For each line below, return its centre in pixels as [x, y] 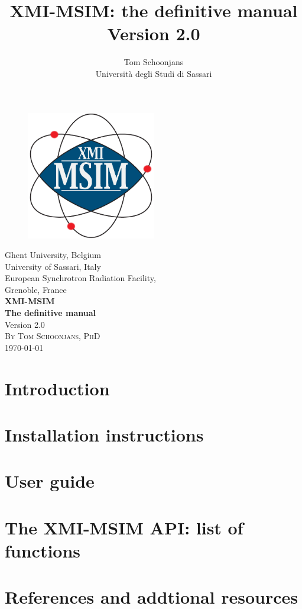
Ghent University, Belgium [53, 255]
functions [43, 550]
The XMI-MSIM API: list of [124, 527]
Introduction [57, 388]
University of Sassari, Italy [53, 266]
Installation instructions [104, 434]
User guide [50, 481]
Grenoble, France [36, 289]
